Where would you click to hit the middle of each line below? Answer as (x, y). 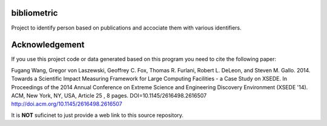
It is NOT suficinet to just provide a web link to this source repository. (97, 115)
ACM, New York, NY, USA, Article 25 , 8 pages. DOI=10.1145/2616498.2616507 (109, 95)
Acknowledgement (48, 45)
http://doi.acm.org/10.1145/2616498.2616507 (67, 104)
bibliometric (35, 13)
